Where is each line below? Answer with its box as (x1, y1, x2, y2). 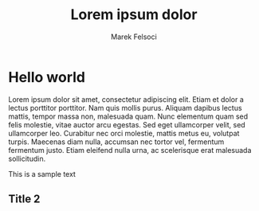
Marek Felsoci (111, 32, 157, 41)
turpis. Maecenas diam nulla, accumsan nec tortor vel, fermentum (8, 137, 225, 147)
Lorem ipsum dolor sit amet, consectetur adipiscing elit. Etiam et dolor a (8, 94, 245, 104)
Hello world (8, 68, 86, 86)
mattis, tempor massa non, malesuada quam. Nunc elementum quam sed (8, 111, 249, 121)
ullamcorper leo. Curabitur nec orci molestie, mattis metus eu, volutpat (8, 128, 240, 138)
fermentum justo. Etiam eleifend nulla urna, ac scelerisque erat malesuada (8, 145, 252, 154)
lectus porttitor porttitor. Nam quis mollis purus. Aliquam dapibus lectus (8, 103, 242, 112)
